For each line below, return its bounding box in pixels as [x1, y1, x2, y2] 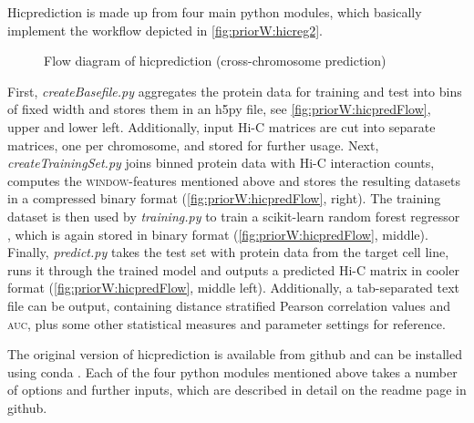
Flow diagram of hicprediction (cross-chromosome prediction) [44, 51, 386, 70]
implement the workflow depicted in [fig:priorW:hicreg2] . [7, 20, 323, 39]
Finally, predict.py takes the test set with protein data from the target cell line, [7, 242, 449, 262]
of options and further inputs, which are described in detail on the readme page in [7, 380, 467, 399]
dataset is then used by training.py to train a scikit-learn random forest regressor [7, 206, 460, 225]
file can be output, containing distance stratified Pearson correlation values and [7, 295, 451, 315]
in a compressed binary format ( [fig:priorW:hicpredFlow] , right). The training [7, 189, 441, 208]
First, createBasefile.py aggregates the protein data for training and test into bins [7, 81, 462, 100]
